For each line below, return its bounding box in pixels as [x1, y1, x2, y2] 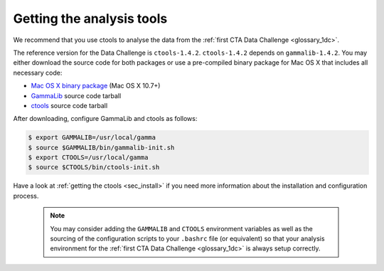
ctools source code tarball [31, 101, 108, 110]
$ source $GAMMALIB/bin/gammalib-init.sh [28, 143, 175, 152]
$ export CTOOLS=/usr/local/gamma [28, 154, 149, 161]
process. [13, 191, 39, 200]
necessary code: [13, 68, 63, 77]
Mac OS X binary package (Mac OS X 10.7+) [31, 82, 161, 90]
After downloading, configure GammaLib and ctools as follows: [13, 115, 198, 123]
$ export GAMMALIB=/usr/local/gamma [28, 134, 156, 142]
